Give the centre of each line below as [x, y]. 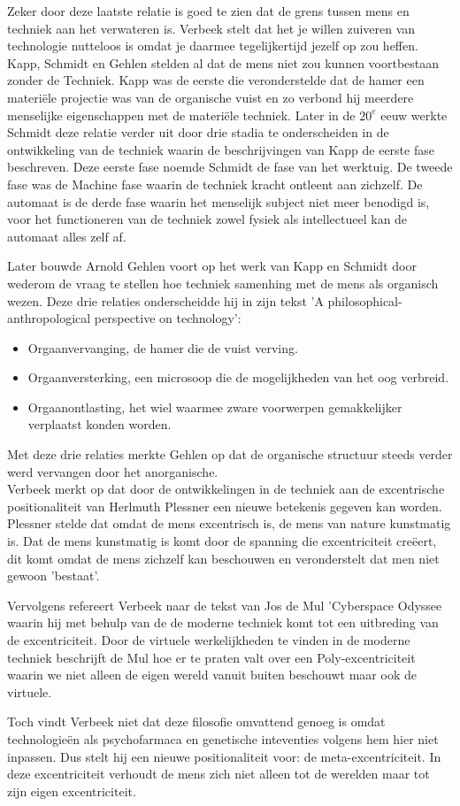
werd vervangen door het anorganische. [113, 471]
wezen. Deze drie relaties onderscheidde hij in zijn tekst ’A [165, 300]
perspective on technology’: [168, 318]
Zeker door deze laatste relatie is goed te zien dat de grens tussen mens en [208, 11]
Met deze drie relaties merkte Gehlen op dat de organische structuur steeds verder [230, 454]
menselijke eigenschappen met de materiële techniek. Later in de [181, 115]
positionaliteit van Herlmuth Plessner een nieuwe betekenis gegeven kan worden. [225, 506]
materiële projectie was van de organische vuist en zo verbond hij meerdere [211, 97]
